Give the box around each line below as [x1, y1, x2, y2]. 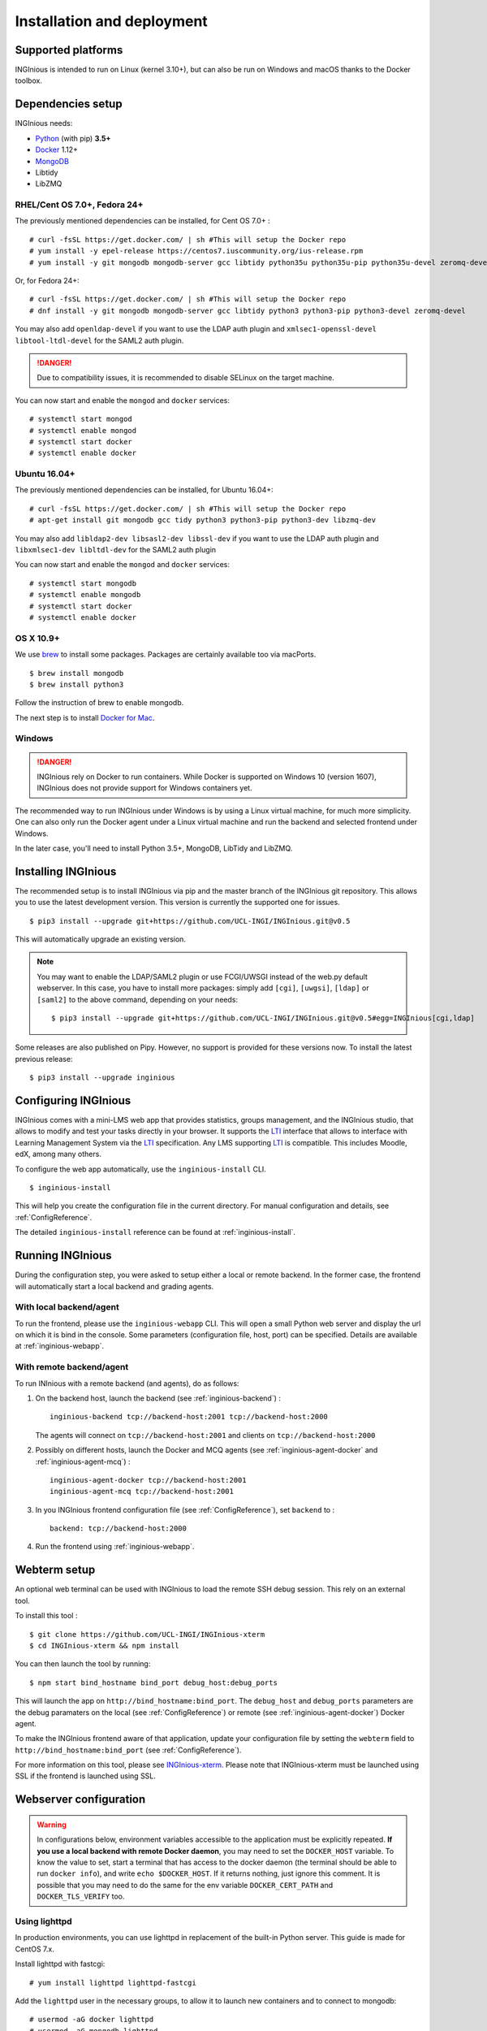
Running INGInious [15, 1249, 113, 1262]
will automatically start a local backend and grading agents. [15, 1281, 214, 1291]
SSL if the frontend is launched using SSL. [15, 1771, 156, 1781]
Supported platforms [15, 43, 123, 57]
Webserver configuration [15, 1792, 146, 1807]
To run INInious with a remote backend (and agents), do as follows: [15, 1378, 239, 1388]
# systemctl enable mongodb [29, 590, 141, 600]
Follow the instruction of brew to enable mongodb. [15, 698, 184, 708]
